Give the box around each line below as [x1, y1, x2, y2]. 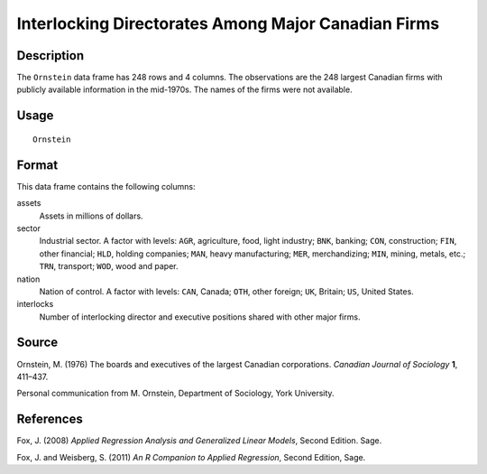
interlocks [16, 299, 54, 310]
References [16, 412, 83, 427]
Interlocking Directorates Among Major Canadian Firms [16, 14, 440, 33]
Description [16, 48, 85, 63]
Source [16, 335, 59, 350]
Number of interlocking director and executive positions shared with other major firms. [39, 311, 361, 322]
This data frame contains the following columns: [16, 181, 196, 191]
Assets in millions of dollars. [39, 210, 143, 221]
